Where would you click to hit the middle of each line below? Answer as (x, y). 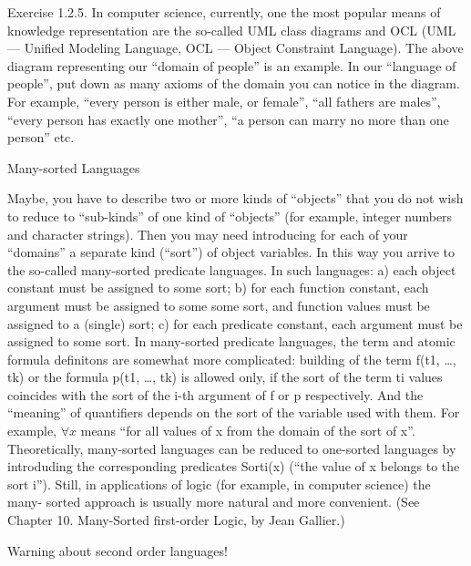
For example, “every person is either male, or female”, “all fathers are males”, (224, 101)
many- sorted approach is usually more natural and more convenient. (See (214, 502)
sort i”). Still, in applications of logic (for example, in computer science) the (219, 484)
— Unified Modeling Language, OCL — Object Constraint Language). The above (235, 48)
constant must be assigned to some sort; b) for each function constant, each (218, 288)
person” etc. (41, 137)
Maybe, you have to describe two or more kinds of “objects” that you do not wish (235, 198)
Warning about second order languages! (118, 550)
